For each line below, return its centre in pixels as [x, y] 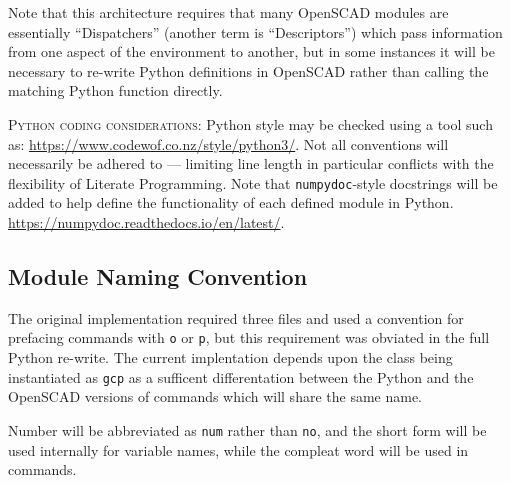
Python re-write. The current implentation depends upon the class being [230, 357]
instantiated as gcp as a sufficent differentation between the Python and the [241, 376]
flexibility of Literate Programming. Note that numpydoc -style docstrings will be [253, 182]
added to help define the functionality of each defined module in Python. [231, 202]
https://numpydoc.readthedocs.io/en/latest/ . [146, 222]
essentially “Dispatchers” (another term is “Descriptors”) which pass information [255, 31]
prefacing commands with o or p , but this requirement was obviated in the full [249, 337]
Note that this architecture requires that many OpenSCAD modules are [228, 12]
